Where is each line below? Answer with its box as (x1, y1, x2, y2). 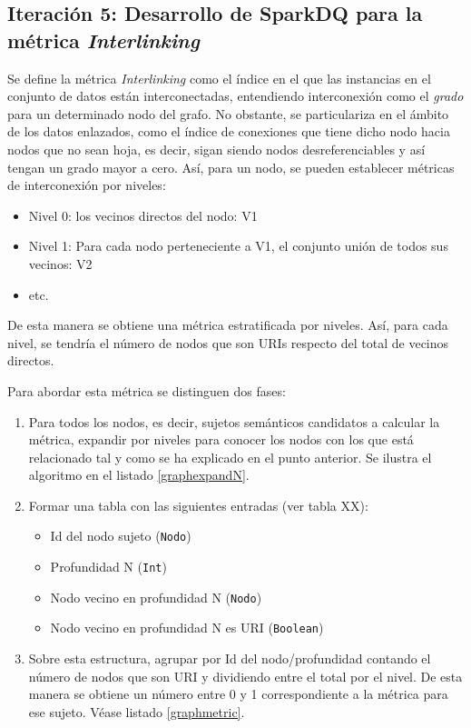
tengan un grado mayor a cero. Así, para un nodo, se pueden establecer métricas (7, 157, 455, 176)
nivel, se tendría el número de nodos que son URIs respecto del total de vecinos (7, 333, 449, 352)
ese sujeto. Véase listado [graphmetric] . (28, 702, 245, 721)
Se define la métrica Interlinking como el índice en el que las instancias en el (7, 68, 431, 87)
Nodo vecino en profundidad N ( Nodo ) (50, 587, 262, 606)
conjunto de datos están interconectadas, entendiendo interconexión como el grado (7, 86, 464, 105)
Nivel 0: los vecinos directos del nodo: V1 (28, 205, 258, 224)
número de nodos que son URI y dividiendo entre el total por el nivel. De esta (28, 666, 463, 685)
